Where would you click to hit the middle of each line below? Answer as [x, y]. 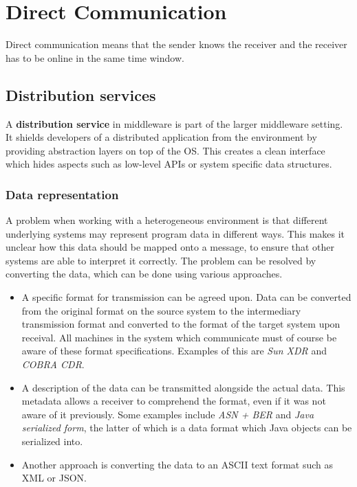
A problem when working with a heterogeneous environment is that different [167, 220]
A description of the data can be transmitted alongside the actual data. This [183, 387]
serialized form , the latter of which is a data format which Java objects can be [187, 428]
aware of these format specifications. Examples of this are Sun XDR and [174, 351]
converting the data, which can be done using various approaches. [144, 274]
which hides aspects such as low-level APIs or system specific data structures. [169, 164]
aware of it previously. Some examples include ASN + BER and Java [168, 414]
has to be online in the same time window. [95, 57]
